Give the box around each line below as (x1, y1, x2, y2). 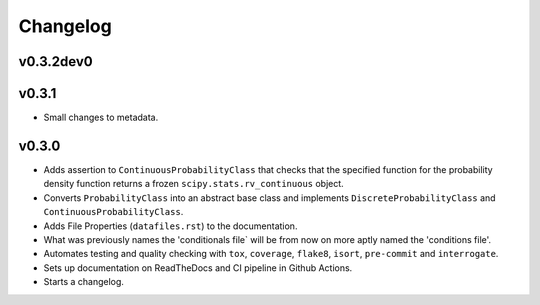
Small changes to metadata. (43, 111, 159, 124)
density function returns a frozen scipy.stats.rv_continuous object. (43, 178, 344, 190)
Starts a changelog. (43, 276, 125, 288)
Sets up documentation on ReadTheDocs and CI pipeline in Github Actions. (43, 261, 353, 274)
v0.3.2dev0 (18, 53, 94, 70)
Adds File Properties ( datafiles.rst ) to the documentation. (43, 220, 298, 232)
